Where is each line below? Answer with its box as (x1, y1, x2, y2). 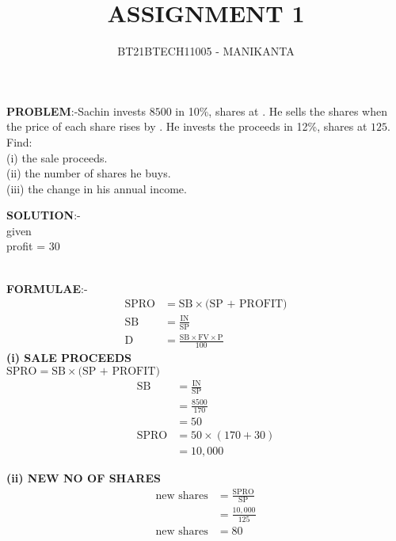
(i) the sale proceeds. (6, 149, 108, 166)
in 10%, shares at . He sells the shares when (175, 102, 388, 119)
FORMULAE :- (6, 280, 88, 296)
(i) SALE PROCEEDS (6, 349, 131, 366)
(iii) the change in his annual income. (6, 180, 187, 196)
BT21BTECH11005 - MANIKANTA (117, 43, 295, 59)
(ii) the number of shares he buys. (6, 165, 171, 181)
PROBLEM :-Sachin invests (6, 102, 147, 119)
